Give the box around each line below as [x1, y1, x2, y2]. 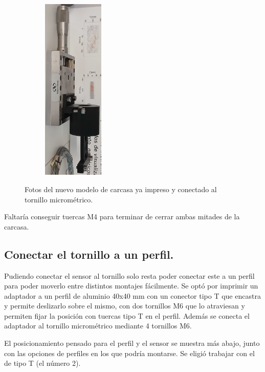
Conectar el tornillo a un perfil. [4, 246, 174, 262]
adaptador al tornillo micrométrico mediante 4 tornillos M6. [4, 320, 192, 331]
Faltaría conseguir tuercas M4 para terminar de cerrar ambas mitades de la [4, 211, 240, 222]
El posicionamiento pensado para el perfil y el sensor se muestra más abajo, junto [4, 338, 260, 348]
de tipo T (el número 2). [4, 358, 81, 368]
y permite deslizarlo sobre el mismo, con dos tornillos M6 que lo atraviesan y [4, 300, 245, 311]
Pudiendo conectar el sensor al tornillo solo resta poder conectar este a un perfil [4, 270, 255, 281]
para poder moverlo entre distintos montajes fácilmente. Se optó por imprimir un [4, 280, 258, 291]
